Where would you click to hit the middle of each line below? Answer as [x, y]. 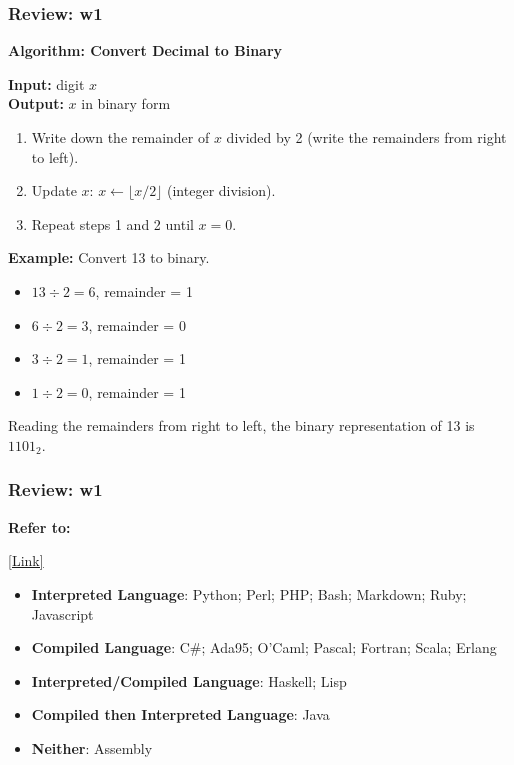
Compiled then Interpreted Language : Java [180, 714]
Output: [36, 103]
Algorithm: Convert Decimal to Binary [145, 50]
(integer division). [221, 190]
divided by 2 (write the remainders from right [366, 137]
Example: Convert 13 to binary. [109, 257]
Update [54, 190]
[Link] [26, 560]
